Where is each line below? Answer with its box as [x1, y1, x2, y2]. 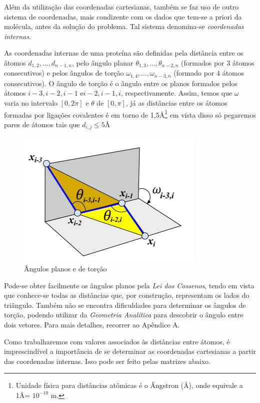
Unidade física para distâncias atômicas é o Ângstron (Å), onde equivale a [15, 380, 243, 390]
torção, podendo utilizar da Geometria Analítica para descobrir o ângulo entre [4, 309, 243, 320]
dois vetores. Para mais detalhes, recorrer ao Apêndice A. [4, 319, 180, 329]
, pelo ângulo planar [71, 57, 133, 68]
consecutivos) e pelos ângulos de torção [4, 68, 124, 78]
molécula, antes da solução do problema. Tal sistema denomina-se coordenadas [4, 21, 244, 32]
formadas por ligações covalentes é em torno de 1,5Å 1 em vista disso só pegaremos [4, 108, 256, 120]
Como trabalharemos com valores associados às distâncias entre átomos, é [4, 336, 230, 346]
